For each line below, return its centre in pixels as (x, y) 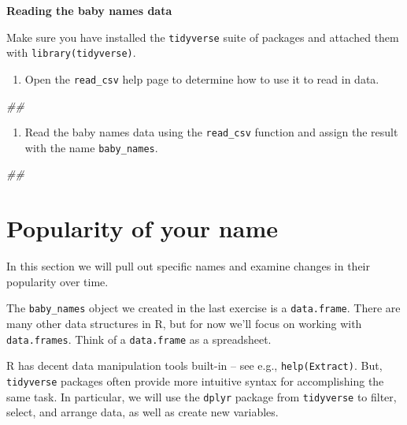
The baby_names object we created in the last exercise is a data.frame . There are (203, 308)
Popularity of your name (142, 228)
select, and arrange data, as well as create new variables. (142, 412)
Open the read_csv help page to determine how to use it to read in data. (202, 78)
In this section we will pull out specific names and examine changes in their (188, 266)
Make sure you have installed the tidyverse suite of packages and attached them (203, 37)
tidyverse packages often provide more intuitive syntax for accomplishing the (195, 380)
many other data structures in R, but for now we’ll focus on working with (184, 324)
